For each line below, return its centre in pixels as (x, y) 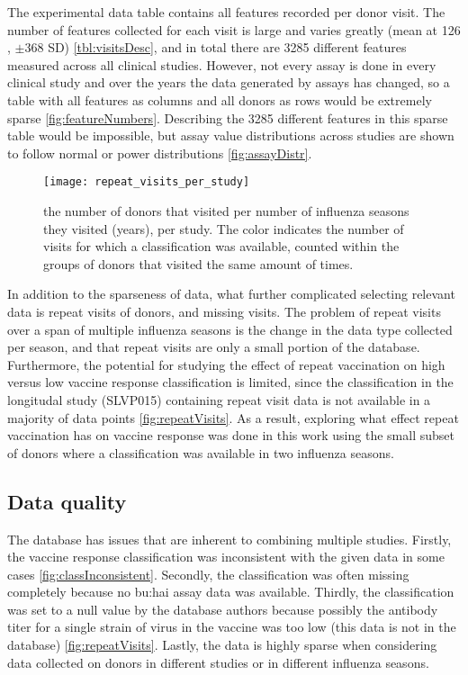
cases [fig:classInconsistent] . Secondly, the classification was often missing (208, 574)
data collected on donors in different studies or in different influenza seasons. (218, 662)
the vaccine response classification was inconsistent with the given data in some (226, 557)
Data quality (67, 501)
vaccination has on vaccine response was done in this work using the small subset (231, 435)
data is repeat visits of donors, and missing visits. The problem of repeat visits (224, 311)
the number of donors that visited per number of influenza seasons (226, 211)
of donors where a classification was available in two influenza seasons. (201, 452)
